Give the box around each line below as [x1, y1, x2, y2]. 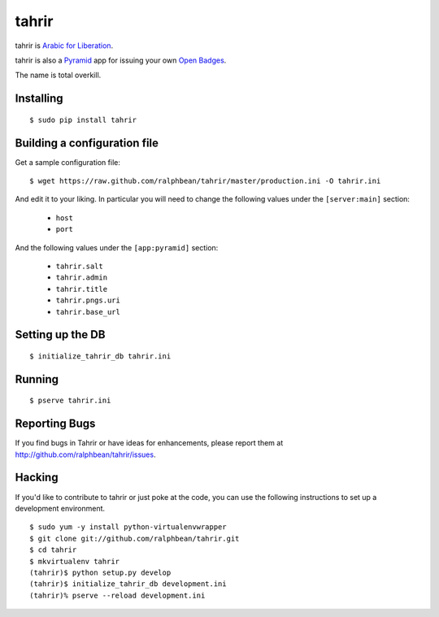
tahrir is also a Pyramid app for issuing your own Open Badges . [15, 55, 227, 65]
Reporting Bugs [15, 417, 96, 431]
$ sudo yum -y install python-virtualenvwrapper [29, 523, 227, 532]
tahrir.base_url [55, 307, 121, 316]
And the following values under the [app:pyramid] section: [15, 242, 219, 252]
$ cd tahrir [29, 545, 77, 554]
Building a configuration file [15, 136, 159, 150]
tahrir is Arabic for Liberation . [15, 41, 114, 50]
